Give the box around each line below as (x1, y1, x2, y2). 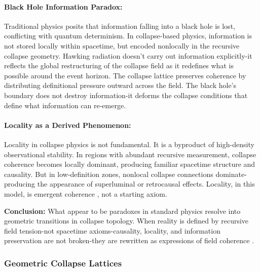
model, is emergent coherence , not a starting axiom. (4, 188, 167, 199)
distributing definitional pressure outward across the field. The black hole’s (4, 80, 237, 90)
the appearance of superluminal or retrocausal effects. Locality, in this (37, 178, 255, 189)
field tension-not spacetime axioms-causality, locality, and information (4, 225, 220, 236)
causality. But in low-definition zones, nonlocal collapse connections (4, 168, 213, 179)
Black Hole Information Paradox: (4, 1, 123, 12)
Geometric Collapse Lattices (4, 256, 122, 269)
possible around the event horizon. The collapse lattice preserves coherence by (4, 70, 246, 80)
